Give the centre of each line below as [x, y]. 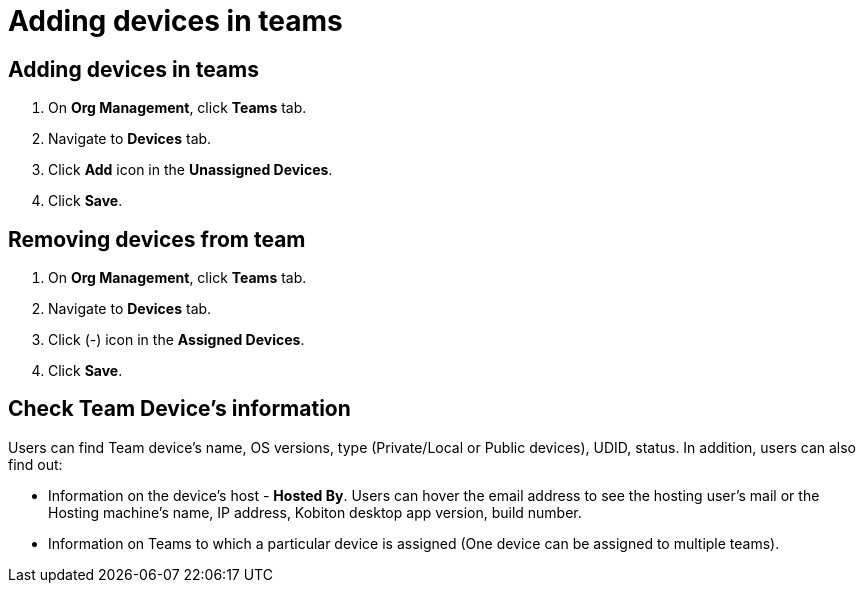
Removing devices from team [157, 239]
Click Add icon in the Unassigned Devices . [190, 170]
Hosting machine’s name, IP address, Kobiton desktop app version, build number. [315, 512]
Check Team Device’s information [179, 409]
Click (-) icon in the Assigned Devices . [176, 340]
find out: [35, 464]
